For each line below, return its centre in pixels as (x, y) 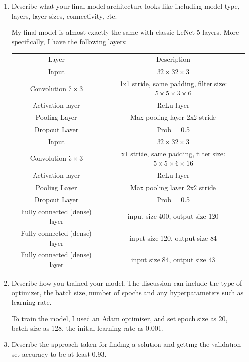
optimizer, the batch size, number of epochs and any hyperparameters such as (127, 292)
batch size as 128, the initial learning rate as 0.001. (87, 328)
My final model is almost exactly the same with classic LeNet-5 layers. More (125, 32)
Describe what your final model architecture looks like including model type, (125, 6)
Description (173, 59)
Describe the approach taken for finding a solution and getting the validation (126, 344)
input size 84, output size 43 (173, 259)
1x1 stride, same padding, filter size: (173, 83)
